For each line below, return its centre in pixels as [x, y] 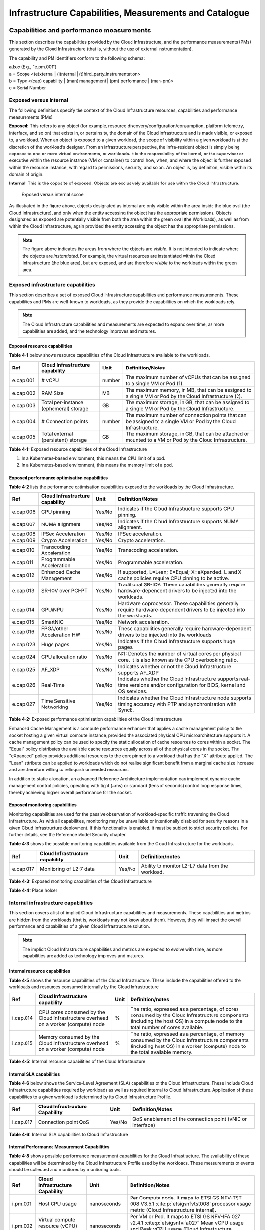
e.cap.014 [23, 610]
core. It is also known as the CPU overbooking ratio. [178, 660]
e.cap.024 [24, 657]
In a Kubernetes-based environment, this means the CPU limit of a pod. [93, 458]
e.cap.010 [23, 550]
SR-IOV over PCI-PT [64, 591]
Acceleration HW [61, 635]
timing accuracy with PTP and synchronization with [177, 704]
